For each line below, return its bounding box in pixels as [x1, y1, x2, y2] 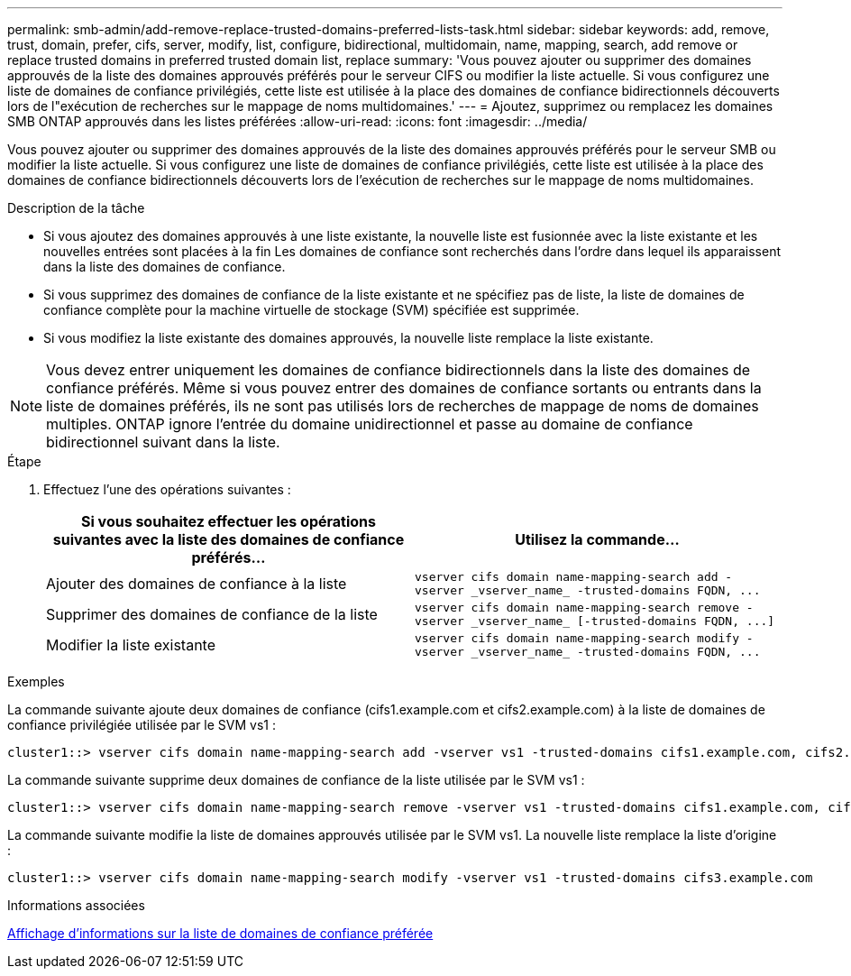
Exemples [7, 674, 65, 689]
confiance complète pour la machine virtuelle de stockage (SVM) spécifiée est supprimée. [43, 302, 580, 318]
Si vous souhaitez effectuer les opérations [80, 512, 377, 530]
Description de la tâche [7, 200, 145, 216]
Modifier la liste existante [46, 636, 216, 654]
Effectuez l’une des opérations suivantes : [43, 482, 291, 497]
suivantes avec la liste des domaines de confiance [52, 530, 405, 548]
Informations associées [7, 898, 145, 913]
